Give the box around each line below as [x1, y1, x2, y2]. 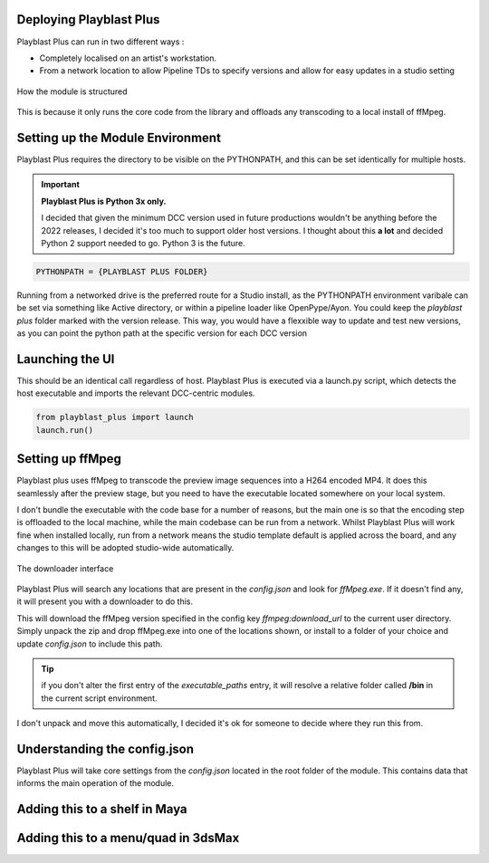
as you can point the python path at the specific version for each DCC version [16, 328, 308, 339]
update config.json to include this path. [16, 638, 163, 649]
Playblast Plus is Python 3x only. [41, 196, 167, 206]
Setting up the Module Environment [16, 129, 222, 145]
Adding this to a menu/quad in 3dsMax [16, 830, 240, 846]
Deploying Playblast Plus [16, 12, 160, 27]
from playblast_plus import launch [35, 412, 194, 423]
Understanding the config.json [16, 741, 195, 756]
